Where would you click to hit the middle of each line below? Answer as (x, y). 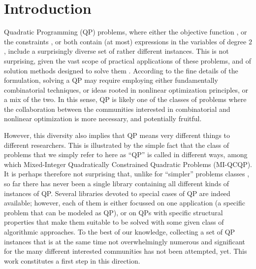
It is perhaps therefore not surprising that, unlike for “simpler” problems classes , (127, 174)
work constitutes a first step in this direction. (72, 260)
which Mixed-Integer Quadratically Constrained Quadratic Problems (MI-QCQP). (128, 164)
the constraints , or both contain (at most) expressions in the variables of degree (125, 41)
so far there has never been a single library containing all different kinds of (117, 184)
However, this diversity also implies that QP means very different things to (117, 135)
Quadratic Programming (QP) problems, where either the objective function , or (126, 32)
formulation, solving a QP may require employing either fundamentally (111, 80)
